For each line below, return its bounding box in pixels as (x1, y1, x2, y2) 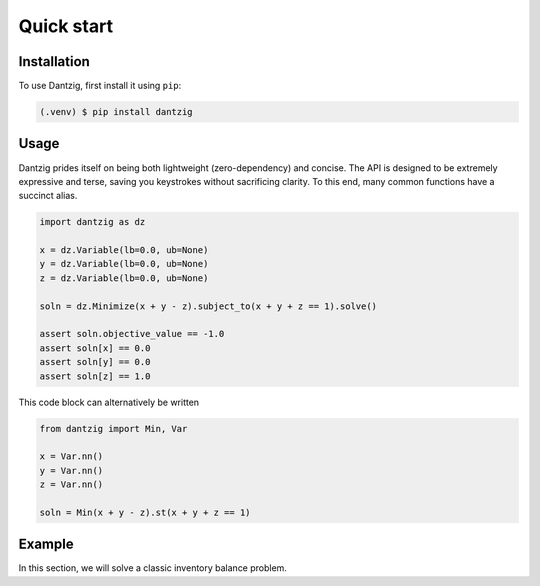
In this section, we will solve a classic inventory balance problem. (18, 562, 287, 574)
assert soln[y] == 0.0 (39, 356, 151, 368)
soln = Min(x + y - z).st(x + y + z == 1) (39, 506, 251, 518)
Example (18, 536, 74, 553)
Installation (18, 53, 90, 70)
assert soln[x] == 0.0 (39, 342, 151, 354)
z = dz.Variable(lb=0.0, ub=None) (39, 272, 209, 284)
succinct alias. (18, 190, 78, 202)
